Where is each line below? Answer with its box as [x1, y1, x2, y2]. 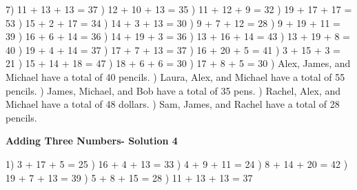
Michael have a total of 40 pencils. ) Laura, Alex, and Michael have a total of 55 [6, 69, 345, 84]
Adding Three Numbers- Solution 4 [6, 133, 178, 148]
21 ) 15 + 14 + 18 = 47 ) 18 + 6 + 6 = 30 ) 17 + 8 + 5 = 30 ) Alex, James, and [6, 56, 351, 70]
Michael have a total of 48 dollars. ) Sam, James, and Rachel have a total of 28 [6, 97, 340, 111]
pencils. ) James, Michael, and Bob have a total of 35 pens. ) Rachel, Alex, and [6, 83, 341, 97]
